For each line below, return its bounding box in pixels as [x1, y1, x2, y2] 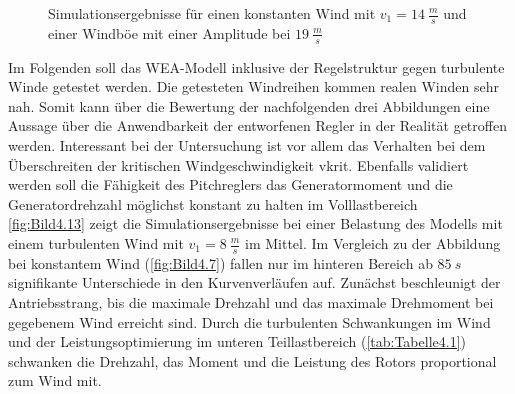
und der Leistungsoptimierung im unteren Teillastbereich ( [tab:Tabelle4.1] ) [8, 331, 466, 352]
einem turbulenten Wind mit [8, 233, 184, 253]
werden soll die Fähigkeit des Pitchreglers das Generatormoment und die [8, 174, 453, 195]
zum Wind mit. [8, 370, 102, 391]
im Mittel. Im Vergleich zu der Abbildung [245, 233, 501, 253]
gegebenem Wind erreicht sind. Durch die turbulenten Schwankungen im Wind [8, 311, 491, 332]
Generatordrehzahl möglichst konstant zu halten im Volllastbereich [8, 193, 418, 214]
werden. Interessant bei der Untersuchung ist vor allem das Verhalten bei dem [8, 135, 486, 156]
